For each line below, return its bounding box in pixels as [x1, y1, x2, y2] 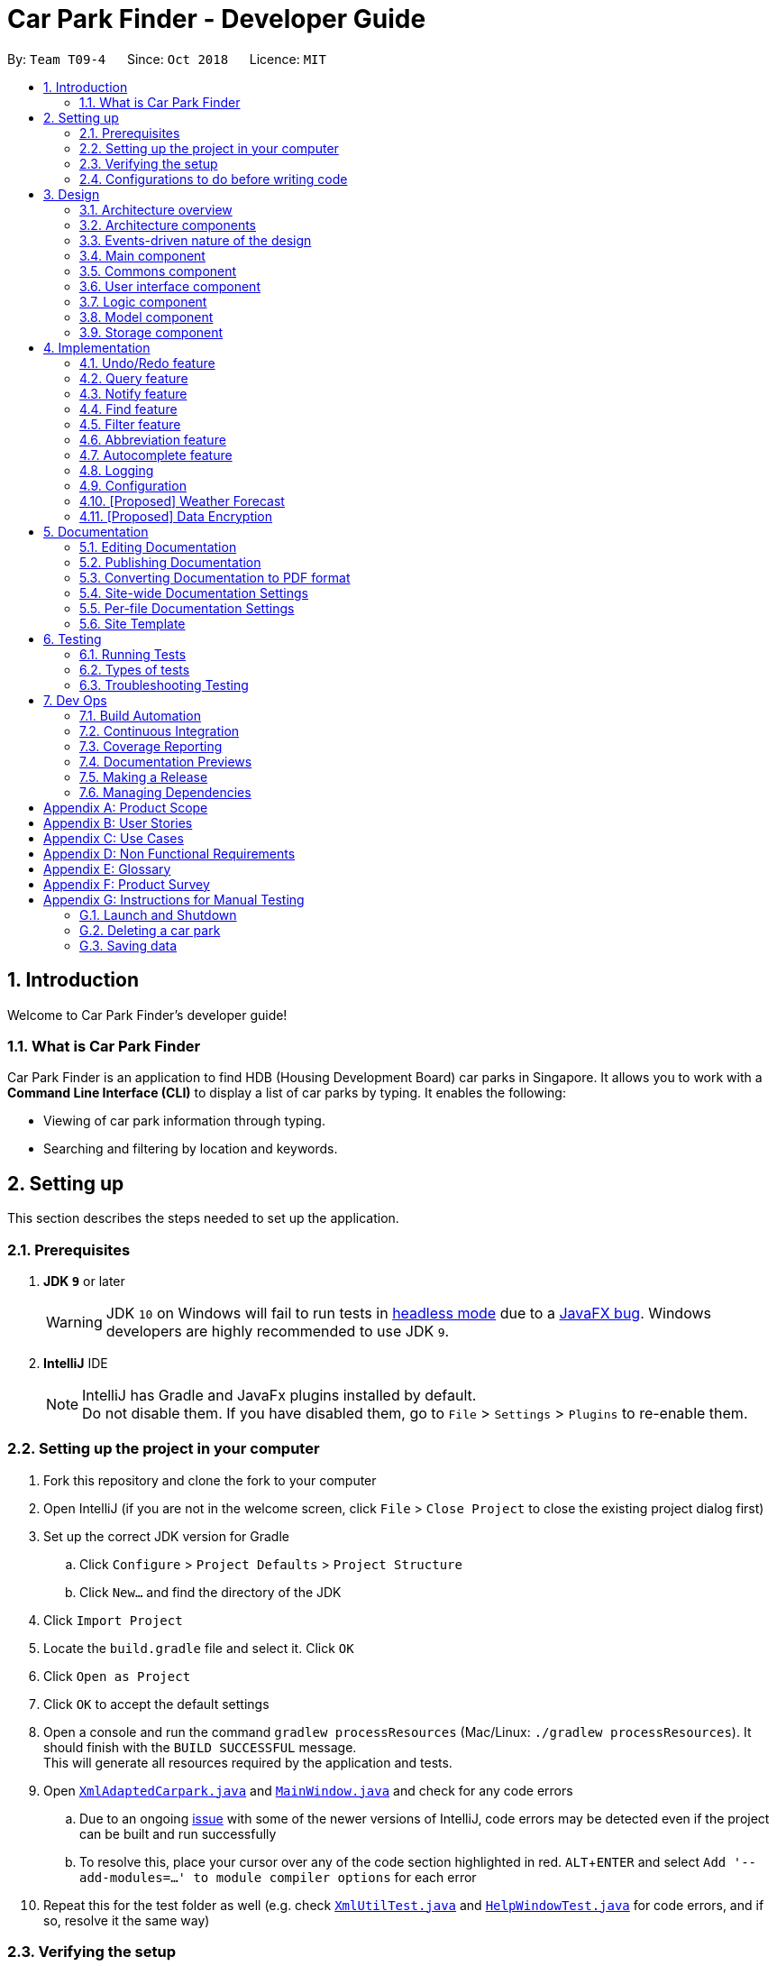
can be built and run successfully [79, 1825, 277, 1842]
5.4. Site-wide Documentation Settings [79, 584, 308, 601]
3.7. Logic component [79, 293, 207, 309]
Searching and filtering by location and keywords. [43, 1141, 338, 1157]
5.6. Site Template [79, 615, 186, 631]
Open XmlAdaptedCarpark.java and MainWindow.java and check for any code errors [43, 1782, 573, 1798]
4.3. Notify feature [79, 385, 187, 401]
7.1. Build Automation [79, 707, 201, 723]
